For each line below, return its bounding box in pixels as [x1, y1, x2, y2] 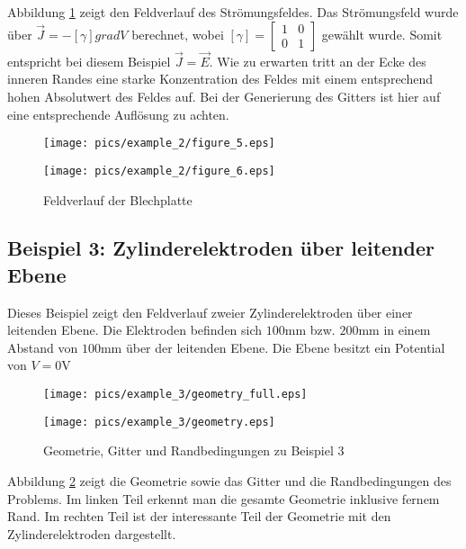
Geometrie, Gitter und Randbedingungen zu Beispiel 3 [43, 441, 345, 460]
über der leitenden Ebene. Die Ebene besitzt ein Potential [125, 337, 445, 356]
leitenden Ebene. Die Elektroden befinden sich [7, 320, 263, 339]
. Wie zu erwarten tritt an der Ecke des [209, 51, 426, 70]
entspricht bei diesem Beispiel [7, 51, 171, 70]
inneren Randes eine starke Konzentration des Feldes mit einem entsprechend [7, 69, 434, 88]
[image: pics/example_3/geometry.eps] [43, 415, 275, 428]
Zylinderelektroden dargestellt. [7, 524, 176, 543]
